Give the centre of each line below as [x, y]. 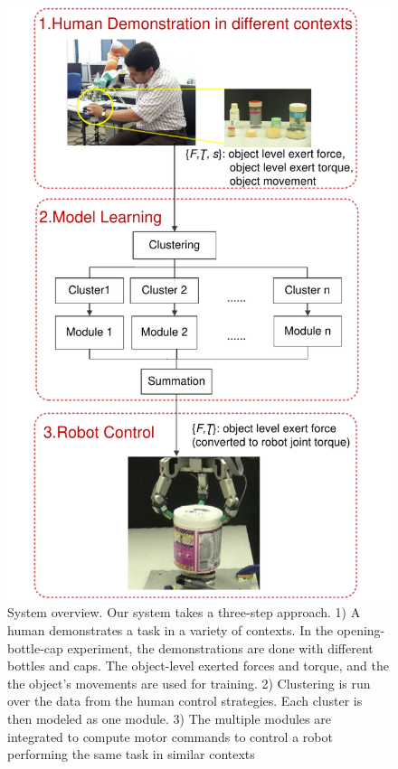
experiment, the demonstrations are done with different [220, 647]
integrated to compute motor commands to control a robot [170, 736]
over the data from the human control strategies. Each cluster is [185, 701]
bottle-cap [35, 647]
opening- [361, 630]
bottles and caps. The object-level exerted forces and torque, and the [198, 666]
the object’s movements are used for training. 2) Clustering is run [189, 683]
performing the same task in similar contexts [131, 754]
